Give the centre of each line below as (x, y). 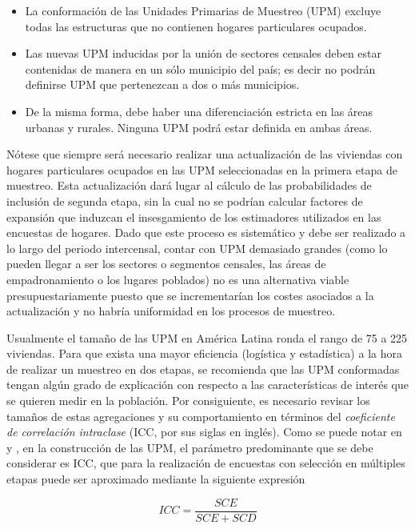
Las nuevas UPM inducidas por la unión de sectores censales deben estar (203, 53)
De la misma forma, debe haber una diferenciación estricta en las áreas (199, 111)
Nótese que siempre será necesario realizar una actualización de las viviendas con (205, 154)
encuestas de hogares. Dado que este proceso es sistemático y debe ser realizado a (206, 232)
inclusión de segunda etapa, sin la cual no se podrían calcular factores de (185, 200)
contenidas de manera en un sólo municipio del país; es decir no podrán (200, 68)
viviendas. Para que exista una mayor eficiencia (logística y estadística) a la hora (204, 353)
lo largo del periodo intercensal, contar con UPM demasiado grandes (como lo (197, 248)
